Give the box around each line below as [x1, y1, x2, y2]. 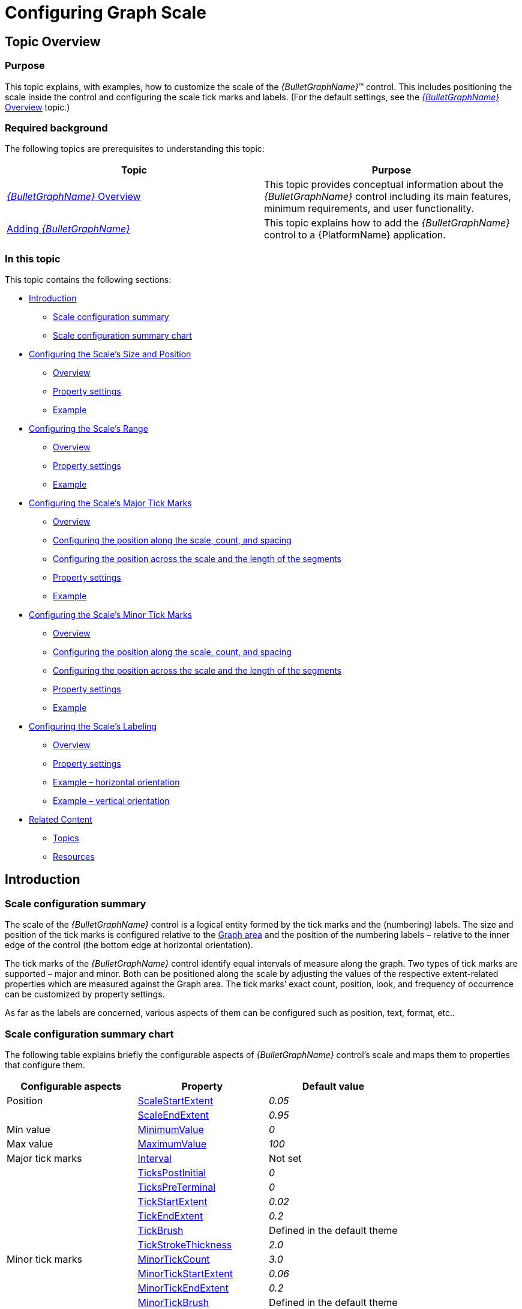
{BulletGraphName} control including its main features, [264, 190, 511, 203]
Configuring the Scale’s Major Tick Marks [29, 498, 192, 509]
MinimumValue [137, 1123, 204, 1136]
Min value [7, 1123, 50, 1136]
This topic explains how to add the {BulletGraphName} [264, 217, 510, 229]
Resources [53, 851, 95, 862]
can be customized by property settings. [5, 989, 165, 1000]
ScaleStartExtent [137, 1095, 214, 1107]
